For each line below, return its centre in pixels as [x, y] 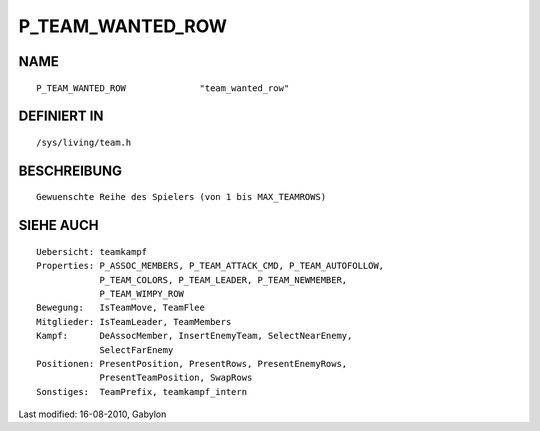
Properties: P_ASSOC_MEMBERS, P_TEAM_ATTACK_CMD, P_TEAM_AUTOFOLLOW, [210, 266]
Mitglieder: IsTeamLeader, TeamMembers [134, 321]
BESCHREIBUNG [70, 170]
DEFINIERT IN [61, 116]
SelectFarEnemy [136, 349]
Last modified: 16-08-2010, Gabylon [92, 414]
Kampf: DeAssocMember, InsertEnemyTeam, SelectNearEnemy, [194, 336]
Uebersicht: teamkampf [92, 251]
